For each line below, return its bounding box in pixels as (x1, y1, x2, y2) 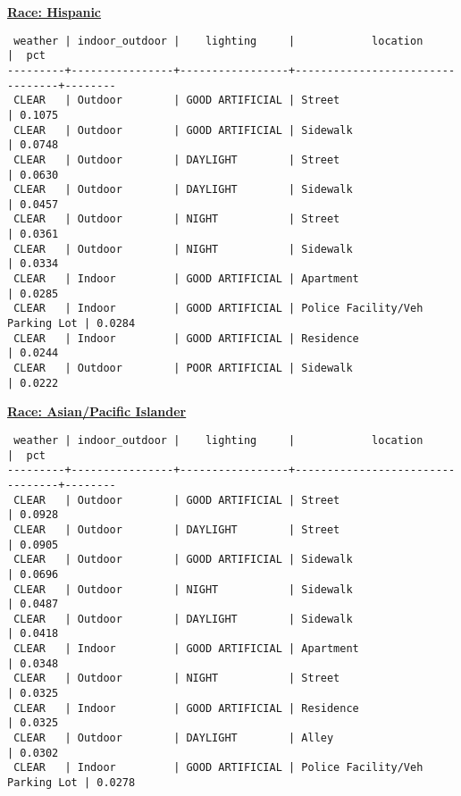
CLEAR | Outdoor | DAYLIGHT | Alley (13, 732, 334, 745)
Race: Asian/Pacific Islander (7, 402, 187, 421)
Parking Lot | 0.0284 (7, 317, 136, 331)
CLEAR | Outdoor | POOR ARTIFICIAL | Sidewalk (13, 362, 353, 375)
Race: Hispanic (7, 3, 102, 21)
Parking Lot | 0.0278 (7, 776, 136, 790)
